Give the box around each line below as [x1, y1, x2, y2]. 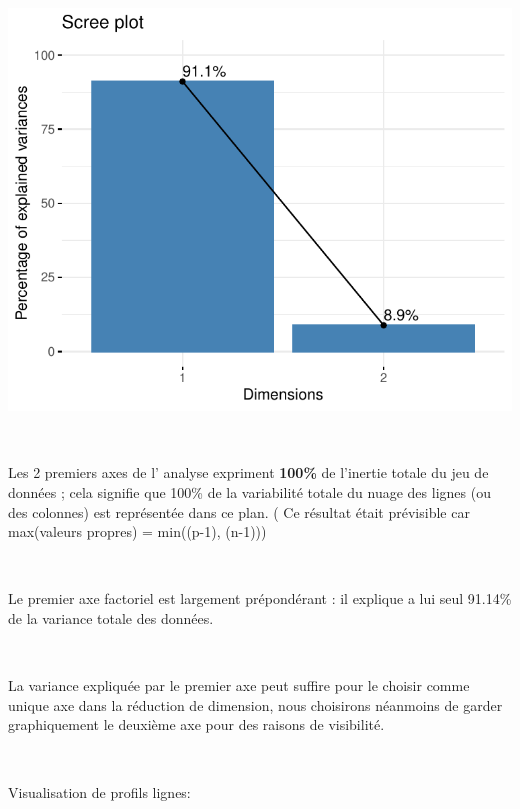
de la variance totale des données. [8, 607, 214, 628]
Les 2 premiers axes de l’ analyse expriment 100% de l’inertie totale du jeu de [8, 462, 489, 483]
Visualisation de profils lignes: [8, 781, 191, 802]
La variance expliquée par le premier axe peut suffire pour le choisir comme [8, 675, 470, 696]
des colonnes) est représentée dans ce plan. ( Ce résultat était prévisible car [8, 501, 470, 522]
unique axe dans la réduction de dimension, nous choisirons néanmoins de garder [8, 694, 503, 715]
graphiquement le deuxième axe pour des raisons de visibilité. [8, 714, 385, 735]
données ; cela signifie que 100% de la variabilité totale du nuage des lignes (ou [8, 481, 491, 502]
